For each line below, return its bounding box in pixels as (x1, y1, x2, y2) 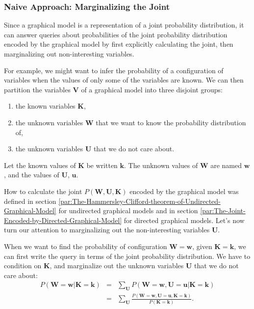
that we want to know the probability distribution (96, 117, 246, 127)
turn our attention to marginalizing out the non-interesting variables (4, 225, 210, 235)
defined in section (4, 196, 56, 206)
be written (86, 160, 118, 170)
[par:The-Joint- (200, 205, 246, 216)
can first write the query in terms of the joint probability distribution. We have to (4, 251, 251, 261)
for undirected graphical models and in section (58, 205, 198, 216)
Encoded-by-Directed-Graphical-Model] (4, 215, 122, 225)
